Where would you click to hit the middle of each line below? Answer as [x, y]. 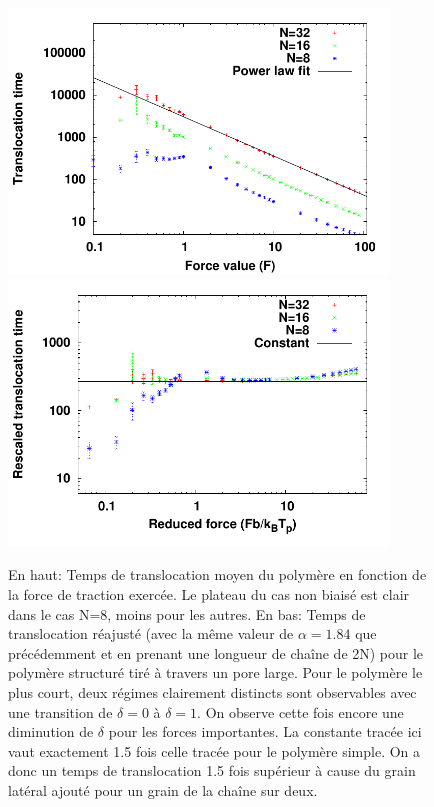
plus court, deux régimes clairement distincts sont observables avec [212, 691]
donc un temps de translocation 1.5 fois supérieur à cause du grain [212, 770]
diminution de [51, 731]
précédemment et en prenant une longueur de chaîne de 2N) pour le [216, 652]
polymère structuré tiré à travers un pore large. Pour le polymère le [215, 672]
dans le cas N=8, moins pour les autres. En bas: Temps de [187, 613]
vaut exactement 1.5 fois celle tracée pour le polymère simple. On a [214, 750]
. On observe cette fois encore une [300, 711]
